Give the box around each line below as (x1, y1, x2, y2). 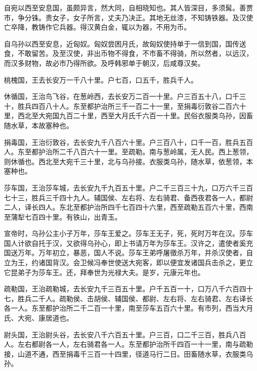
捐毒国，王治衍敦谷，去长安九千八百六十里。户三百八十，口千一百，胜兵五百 (4, 137, 253, 147)
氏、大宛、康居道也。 (4, 313, 73, 323)
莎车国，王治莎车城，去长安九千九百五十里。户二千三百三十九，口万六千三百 (4, 182, 253, 192)
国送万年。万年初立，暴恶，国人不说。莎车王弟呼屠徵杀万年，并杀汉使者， (4, 247, 246, 258)
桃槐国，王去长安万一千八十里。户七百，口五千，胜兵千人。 (4, 74, 198, 85)
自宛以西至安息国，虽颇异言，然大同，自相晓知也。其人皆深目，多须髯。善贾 (4, 2, 253, 12)
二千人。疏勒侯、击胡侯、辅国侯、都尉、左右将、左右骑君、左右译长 (31, 293, 253, 303)
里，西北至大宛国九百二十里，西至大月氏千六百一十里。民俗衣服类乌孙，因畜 (4, 110, 253, 121)
